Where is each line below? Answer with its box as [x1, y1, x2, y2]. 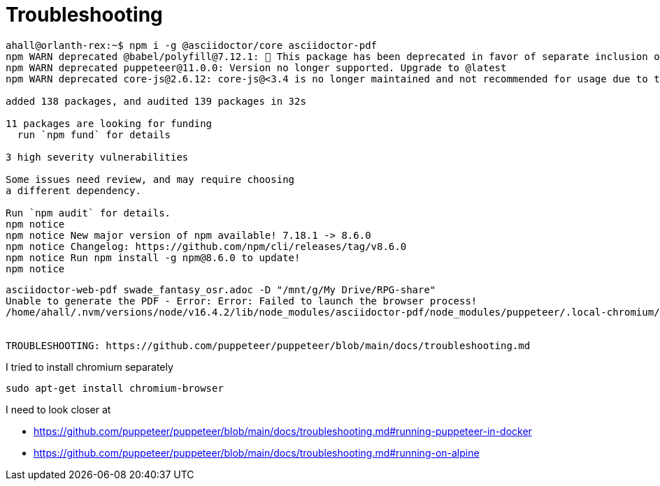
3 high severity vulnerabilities [6, 151, 189, 163]
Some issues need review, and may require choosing [6, 173, 295, 185]
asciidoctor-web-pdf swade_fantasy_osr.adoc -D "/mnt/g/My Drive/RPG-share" [6, 283, 436, 295]
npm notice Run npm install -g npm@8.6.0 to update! [6, 251, 301, 263]
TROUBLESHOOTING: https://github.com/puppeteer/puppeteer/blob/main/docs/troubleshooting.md [6, 339, 531, 351]
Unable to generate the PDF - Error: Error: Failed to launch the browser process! [6, 295, 478, 307]
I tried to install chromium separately [6, 360, 173, 373]
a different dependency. [6, 184, 141, 196]
